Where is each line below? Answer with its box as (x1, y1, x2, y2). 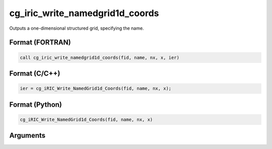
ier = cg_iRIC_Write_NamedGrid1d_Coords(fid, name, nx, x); (20, 86, 172, 92)
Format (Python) (9, 100, 62, 109)
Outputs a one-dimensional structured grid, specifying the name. (9, 25, 144, 31)
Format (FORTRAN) (9, 38, 71, 47)
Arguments (9, 131, 46, 140)
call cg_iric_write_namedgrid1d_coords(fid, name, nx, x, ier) (20, 54, 180, 60)
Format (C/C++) (9, 69, 60, 78)
